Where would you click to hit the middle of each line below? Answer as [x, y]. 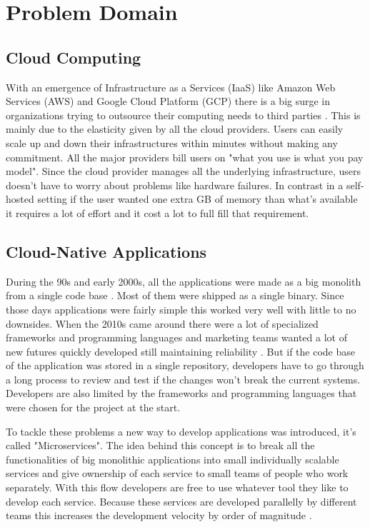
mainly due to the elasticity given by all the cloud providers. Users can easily [175, 129]
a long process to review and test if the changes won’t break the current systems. [183, 379]
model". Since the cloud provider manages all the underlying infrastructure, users [184, 171]
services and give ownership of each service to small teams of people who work [177, 473]
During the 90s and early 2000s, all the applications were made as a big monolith [184, 281]
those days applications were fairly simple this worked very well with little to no [181, 309]
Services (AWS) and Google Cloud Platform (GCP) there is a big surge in [168, 101]
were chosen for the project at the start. [93, 407]
